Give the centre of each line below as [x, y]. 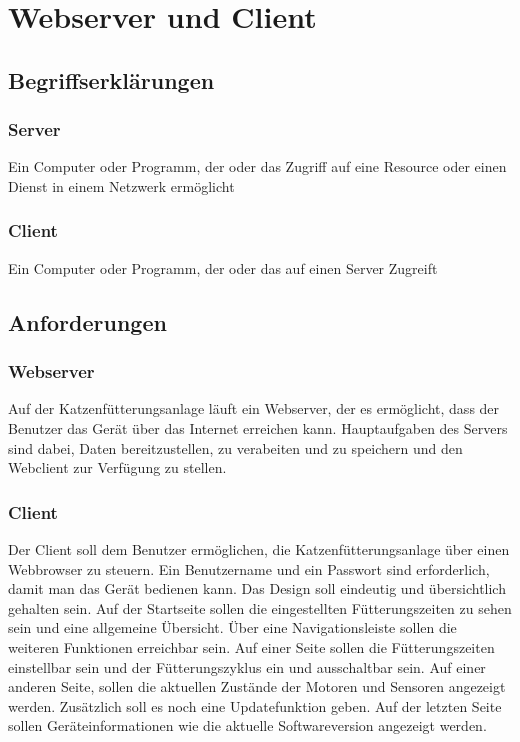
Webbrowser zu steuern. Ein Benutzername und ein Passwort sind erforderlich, [249, 568]
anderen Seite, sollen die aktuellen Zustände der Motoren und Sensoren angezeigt [257, 686]
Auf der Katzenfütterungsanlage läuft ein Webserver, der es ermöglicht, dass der [254, 408]
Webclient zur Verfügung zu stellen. [117, 467]
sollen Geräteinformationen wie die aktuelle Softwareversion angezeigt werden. [247, 725]
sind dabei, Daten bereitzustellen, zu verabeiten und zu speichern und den [235, 447]
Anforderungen [87, 321]
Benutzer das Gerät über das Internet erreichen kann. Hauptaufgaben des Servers [258, 427]
